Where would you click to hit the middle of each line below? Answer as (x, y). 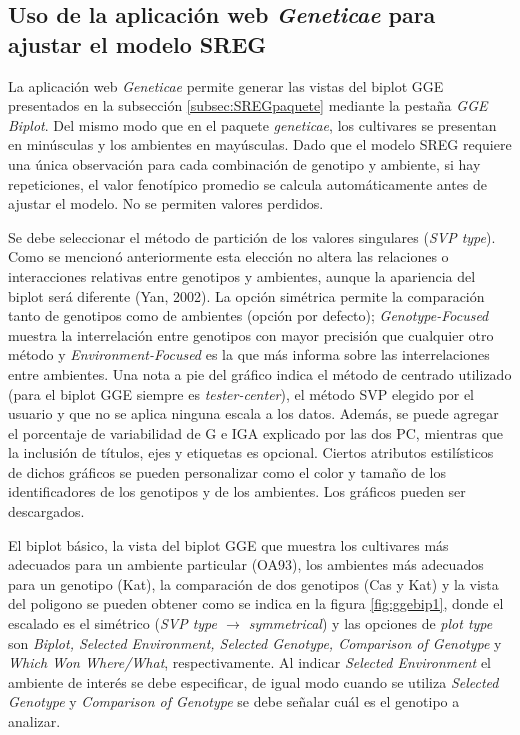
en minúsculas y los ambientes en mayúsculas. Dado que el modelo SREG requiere (260, 144)
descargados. (46, 511)
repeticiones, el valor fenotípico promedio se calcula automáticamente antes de (248, 183)
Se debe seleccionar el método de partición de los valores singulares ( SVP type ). (252, 236)
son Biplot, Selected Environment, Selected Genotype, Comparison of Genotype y (255, 642)
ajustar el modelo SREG (137, 43)
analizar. (34, 721)
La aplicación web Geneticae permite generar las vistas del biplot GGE (226, 85)
